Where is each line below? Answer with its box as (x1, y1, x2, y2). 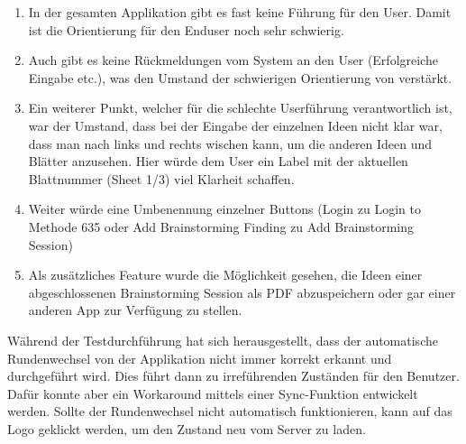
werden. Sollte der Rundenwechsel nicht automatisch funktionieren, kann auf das (7, 402, 452, 421)
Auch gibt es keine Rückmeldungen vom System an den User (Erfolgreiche (28, 51, 438, 69)
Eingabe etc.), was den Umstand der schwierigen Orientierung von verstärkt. (28, 68, 452, 87)
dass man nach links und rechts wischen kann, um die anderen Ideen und (28, 134, 433, 153)
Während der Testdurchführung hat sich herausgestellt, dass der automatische (7, 330, 438, 349)
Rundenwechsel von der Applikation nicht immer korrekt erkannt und (7, 348, 392, 367)
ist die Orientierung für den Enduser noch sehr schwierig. (28, 20, 344, 39)
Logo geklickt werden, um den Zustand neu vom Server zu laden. (7, 419, 366, 438)
